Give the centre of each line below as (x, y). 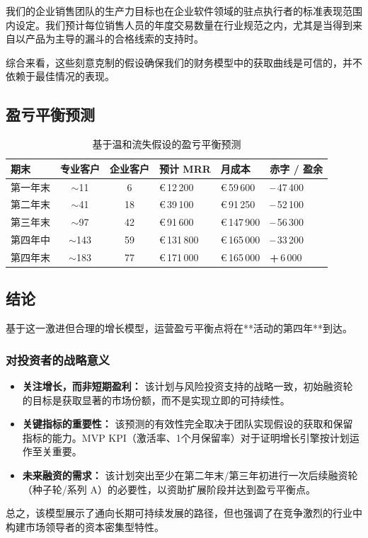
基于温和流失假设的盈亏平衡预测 (167, 144)
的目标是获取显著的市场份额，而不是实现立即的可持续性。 (156, 400)
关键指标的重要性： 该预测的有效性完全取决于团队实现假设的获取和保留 (188, 424)
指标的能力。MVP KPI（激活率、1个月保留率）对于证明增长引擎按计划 (186, 437)
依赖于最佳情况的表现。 (60, 76)
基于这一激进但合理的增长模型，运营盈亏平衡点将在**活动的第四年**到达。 (179, 328)
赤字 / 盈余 (297, 168)
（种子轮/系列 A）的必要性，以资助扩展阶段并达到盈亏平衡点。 (169, 489)
